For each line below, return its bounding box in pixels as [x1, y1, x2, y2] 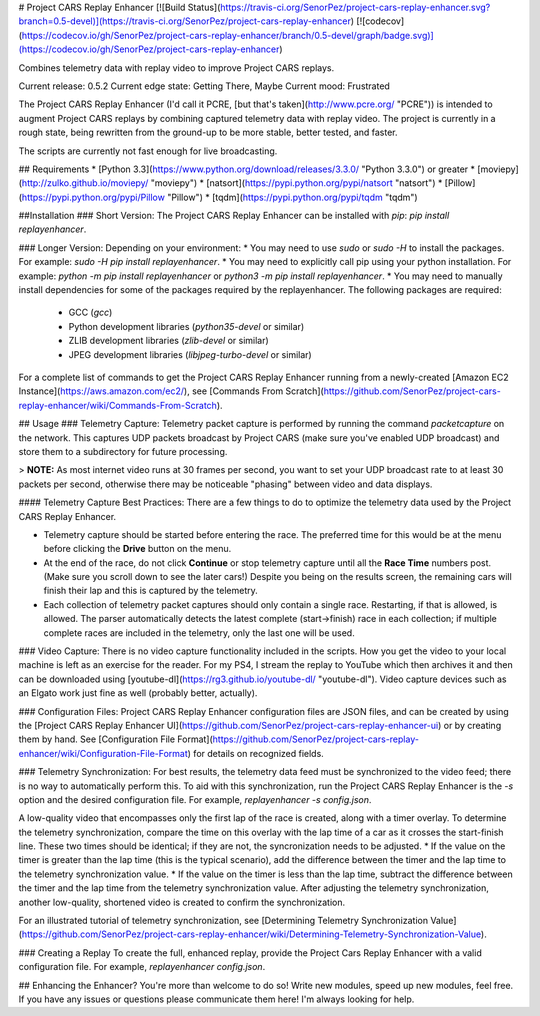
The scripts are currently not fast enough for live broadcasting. [18, 145, 278, 157]
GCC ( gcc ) [68, 306, 113, 319]
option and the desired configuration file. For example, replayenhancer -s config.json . [18, 793, 372, 805]
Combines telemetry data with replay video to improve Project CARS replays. [18, 61, 335, 74]
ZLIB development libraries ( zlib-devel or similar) [68, 335, 269, 347]
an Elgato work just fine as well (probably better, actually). [18, 687, 258, 699]
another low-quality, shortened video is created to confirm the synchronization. [18, 896, 346, 908]
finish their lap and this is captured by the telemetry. [43, 585, 259, 597]
